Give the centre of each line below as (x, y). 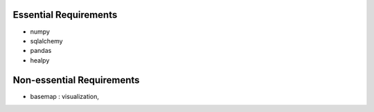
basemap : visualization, (65, 96)
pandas (41, 51)
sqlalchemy (46, 41)
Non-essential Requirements (76, 80)
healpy (40, 60)
